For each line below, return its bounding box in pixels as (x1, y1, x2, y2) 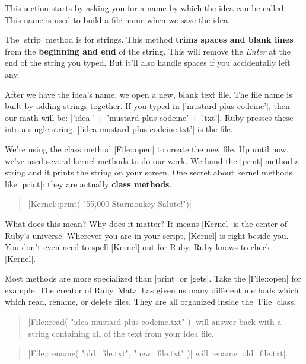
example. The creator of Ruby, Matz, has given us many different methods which (5, 283, 299, 296)
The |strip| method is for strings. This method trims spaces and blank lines (5, 33, 294, 46)
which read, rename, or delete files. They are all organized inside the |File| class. (5, 295, 297, 308)
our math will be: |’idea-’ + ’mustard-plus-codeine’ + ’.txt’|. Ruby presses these (5, 111, 294, 123)
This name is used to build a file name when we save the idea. (5, 13, 230, 25)
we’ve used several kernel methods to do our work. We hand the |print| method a (5, 154, 299, 167)
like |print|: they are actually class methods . (5, 177, 172, 190)
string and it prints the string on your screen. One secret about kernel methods (5, 166, 292, 178)
